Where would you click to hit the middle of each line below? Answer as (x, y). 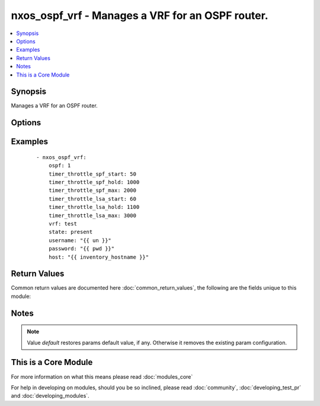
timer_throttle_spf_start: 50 (92, 174)
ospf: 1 (60, 166)
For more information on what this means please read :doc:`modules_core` (102, 376)
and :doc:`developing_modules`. (50, 396)
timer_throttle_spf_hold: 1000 (94, 182)
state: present (71, 232)
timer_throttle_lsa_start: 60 (92, 199)
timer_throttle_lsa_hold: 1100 (94, 207)
